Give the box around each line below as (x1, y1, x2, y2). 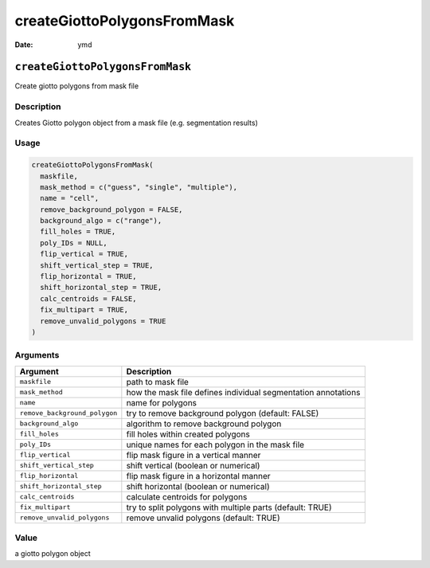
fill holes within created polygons (126, 429, 251, 440)
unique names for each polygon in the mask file (126, 439, 305, 450)
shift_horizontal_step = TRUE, (40, 283, 162, 292)
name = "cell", (40, 194, 100, 203)
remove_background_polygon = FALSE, (40, 205, 183, 214)
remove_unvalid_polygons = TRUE (40, 316, 166, 326)
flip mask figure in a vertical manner (126, 449, 261, 460)
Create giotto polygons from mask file (14, 81, 139, 91)
